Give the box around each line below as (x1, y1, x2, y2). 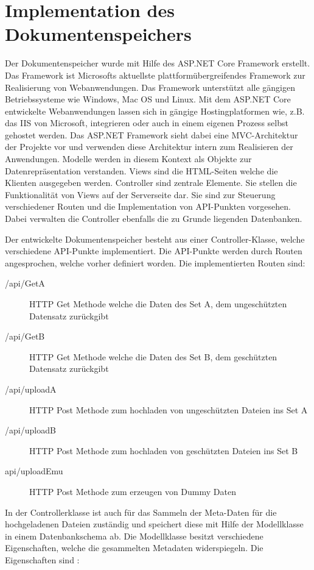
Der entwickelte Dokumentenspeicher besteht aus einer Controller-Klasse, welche (5, 232, 305, 245)
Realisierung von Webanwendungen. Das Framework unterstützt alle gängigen (5, 80, 295, 93)
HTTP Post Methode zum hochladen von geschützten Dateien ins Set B (29, 444, 298, 457)
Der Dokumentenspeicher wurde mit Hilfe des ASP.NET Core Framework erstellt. (5, 57, 310, 69)
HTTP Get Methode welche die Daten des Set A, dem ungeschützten (29, 297, 287, 310)
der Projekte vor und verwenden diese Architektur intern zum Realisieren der (5, 140, 293, 153)
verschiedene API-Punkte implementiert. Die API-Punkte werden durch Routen (5, 244, 302, 257)
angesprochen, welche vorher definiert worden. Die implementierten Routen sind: (5, 256, 305, 269)
